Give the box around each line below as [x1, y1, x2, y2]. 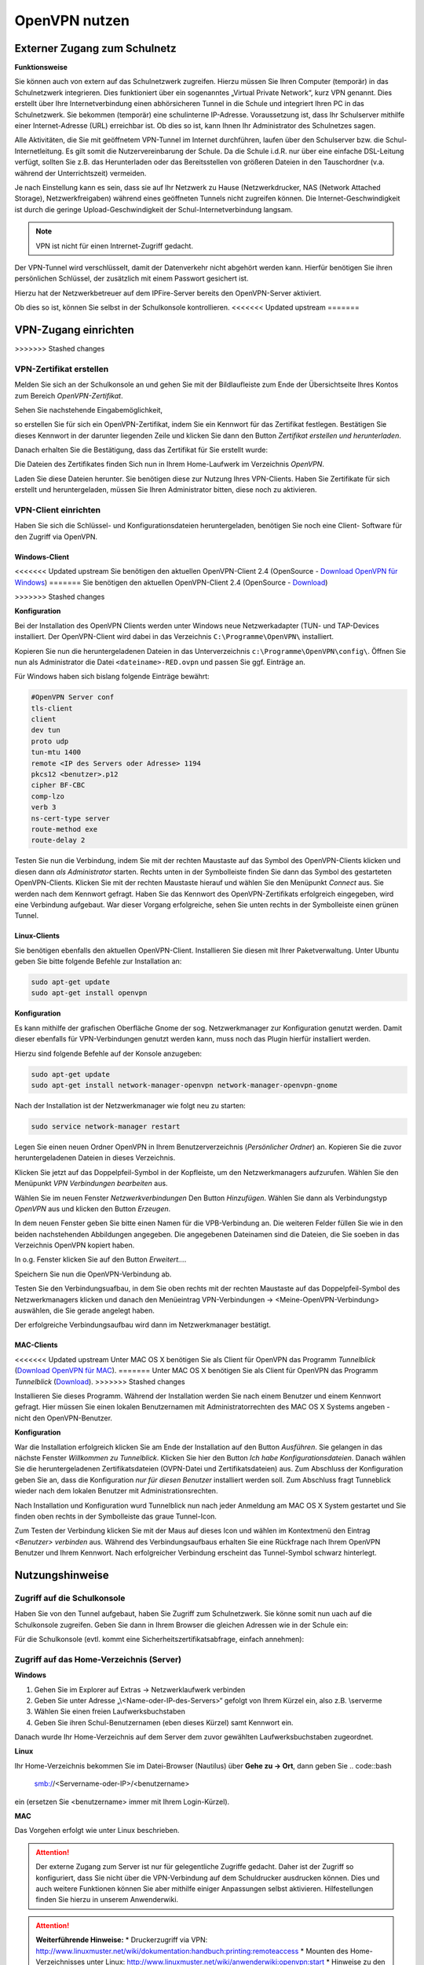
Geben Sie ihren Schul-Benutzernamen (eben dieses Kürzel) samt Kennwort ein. [34, 1717, 294, 1727]
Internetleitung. [14, 146, 64, 156]
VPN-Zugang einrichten [14, 323, 135, 336]
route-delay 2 [31, 836, 86, 845]
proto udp [31, 736, 69, 746]
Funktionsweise [14, 63, 68, 72]
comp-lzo [31, 792, 65, 801]
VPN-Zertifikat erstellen [14, 363, 109, 374]
